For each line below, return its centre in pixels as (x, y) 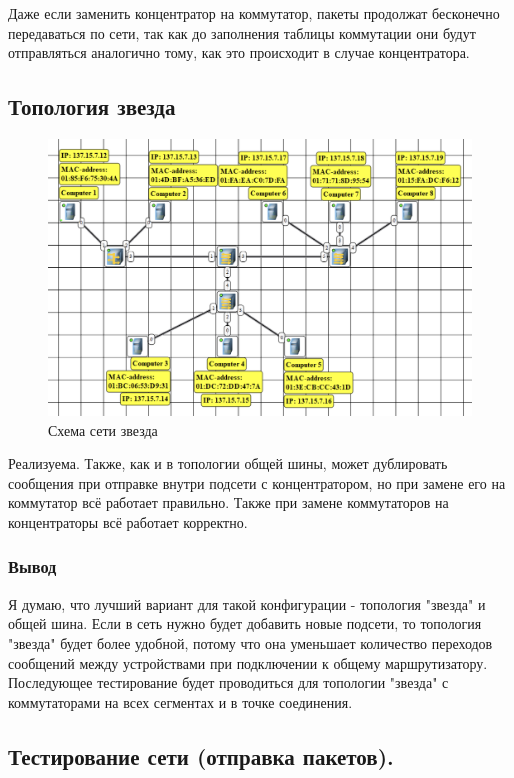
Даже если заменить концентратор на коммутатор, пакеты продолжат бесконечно (254, 13)
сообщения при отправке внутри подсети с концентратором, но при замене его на (257, 482)
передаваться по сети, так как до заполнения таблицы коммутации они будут (242, 32)
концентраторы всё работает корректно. (128, 521)
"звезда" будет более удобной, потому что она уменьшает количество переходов (250, 642)
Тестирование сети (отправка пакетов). (201, 755)
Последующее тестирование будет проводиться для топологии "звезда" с (228, 682)
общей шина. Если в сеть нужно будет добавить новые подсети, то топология (245, 623)
